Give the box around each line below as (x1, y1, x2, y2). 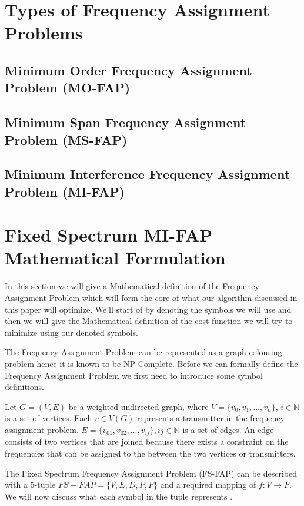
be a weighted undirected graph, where (68, 400, 209, 412)
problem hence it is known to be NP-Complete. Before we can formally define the (5, 357, 298, 369)
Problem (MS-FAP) (5, 130, 128, 148)
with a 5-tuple (5, 478, 56, 491)
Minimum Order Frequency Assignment (5, 61, 252, 79)
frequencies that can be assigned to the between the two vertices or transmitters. (5, 447, 296, 459)
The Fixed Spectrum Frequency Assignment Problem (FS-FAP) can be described (5, 467, 298, 479)
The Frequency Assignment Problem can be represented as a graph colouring (5, 346, 282, 358)
